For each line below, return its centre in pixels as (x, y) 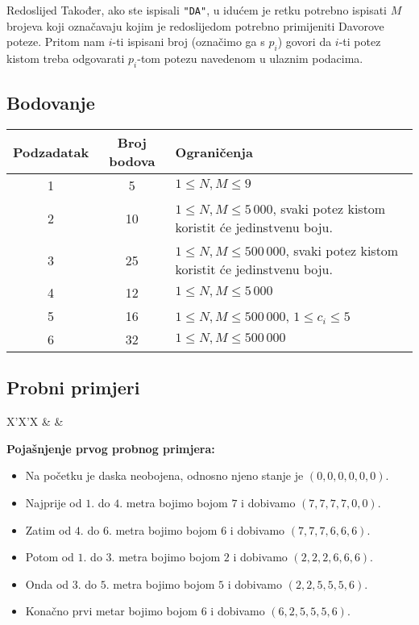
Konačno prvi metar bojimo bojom (112, 611)
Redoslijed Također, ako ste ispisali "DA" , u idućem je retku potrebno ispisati (197, 10)
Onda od (47, 583)
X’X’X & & (35, 421)
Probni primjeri (73, 387)
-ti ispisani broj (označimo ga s (189, 42)
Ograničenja (214, 152)
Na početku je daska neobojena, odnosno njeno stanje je (164, 475)
